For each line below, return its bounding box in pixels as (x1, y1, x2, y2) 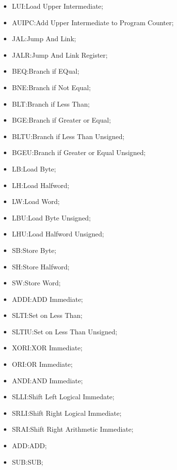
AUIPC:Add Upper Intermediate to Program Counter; (12, 17, 174, 27)
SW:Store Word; (12, 278, 61, 288)
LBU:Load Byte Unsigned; (12, 212, 91, 222)
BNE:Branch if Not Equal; (12, 82, 91, 92)
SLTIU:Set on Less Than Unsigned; (12, 326, 117, 336)
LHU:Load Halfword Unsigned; (12, 229, 104, 239)
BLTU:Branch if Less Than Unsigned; (12, 131, 125, 141)
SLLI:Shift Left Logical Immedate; (12, 392, 114, 402)
